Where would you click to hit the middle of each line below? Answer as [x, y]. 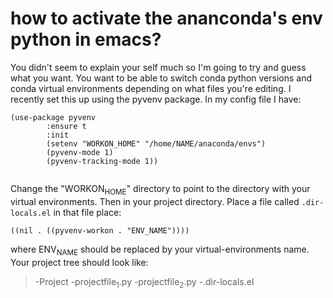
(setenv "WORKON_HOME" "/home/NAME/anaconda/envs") [156, 143]
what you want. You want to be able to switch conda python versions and [161, 78]
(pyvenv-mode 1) [80, 152]
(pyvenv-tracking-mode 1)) [102, 161]
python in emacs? [86, 39]
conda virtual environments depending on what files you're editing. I [151, 88]
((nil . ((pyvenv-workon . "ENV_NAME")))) [100, 230]
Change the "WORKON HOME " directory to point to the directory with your [160, 189]
